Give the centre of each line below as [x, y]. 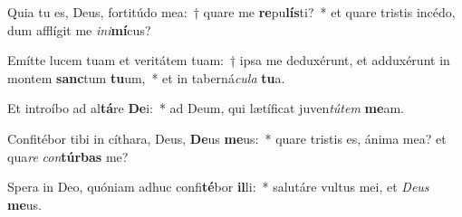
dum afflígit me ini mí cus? [79, 29]
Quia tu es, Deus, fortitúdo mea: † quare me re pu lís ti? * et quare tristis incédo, [231, 12]
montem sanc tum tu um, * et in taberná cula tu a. [146, 77]
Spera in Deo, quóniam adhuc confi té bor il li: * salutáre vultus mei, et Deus [218, 187]
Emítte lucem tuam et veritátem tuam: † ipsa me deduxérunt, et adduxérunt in [229, 60]
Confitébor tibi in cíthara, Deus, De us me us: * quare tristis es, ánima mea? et [227, 138]
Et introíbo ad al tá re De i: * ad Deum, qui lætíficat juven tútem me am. [206, 108]
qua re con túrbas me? [68, 156]
